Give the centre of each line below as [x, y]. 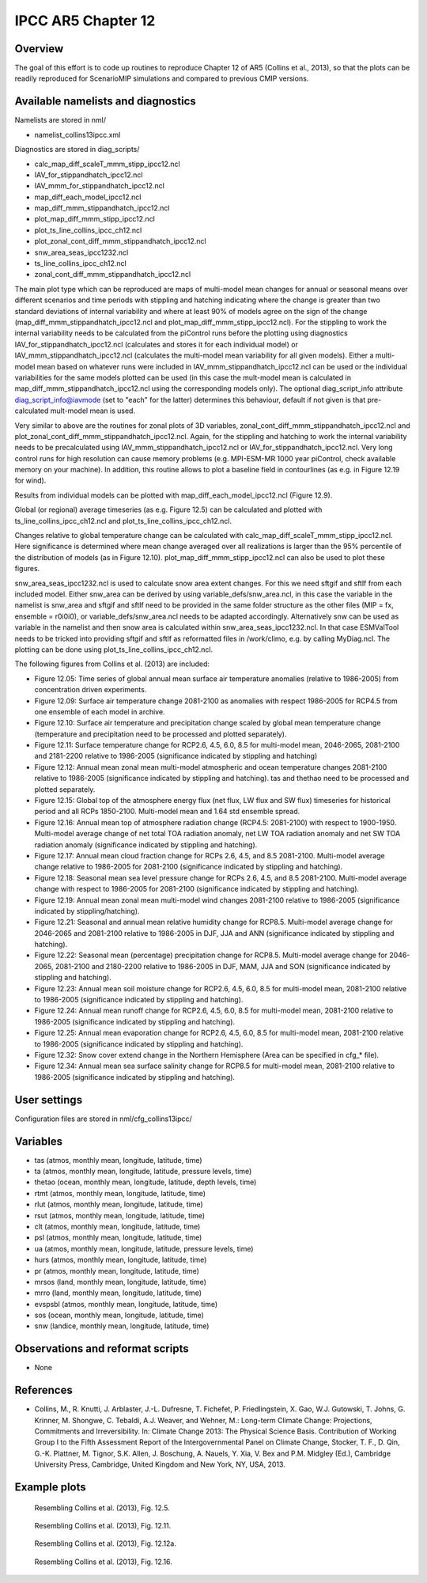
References [43, 1390]
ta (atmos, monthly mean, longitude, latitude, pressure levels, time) [143, 1171]
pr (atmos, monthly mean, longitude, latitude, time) [117, 1271]
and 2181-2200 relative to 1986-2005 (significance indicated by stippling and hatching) [176, 756]
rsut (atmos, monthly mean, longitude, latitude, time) [120, 1215]
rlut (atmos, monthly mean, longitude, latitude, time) [119, 1204]
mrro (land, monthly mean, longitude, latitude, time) [118, 1293]
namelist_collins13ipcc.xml [77, 134]
